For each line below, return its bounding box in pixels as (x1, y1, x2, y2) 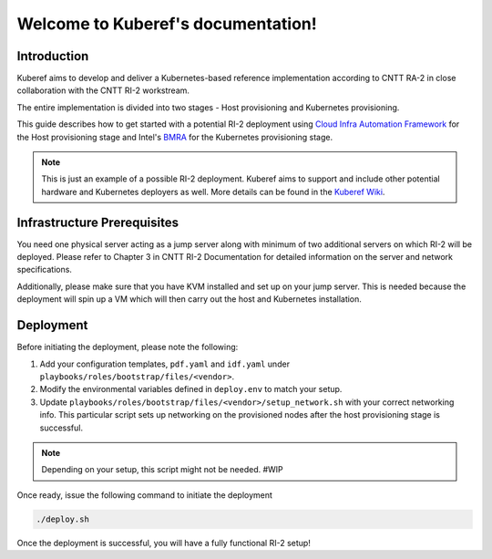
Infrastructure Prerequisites (16, 214, 179, 230)
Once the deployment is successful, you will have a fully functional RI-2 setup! (16, 537, 312, 548)
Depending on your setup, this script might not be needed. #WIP (41, 464, 284, 475)
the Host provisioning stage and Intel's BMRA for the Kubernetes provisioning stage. (16, 131, 333, 142)
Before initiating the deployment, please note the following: (16, 342, 239, 353)
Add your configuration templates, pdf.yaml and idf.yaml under (39, 358, 291, 369)
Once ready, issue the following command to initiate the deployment (16, 489, 273, 501)
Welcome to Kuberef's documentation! (16, 14, 318, 34)
